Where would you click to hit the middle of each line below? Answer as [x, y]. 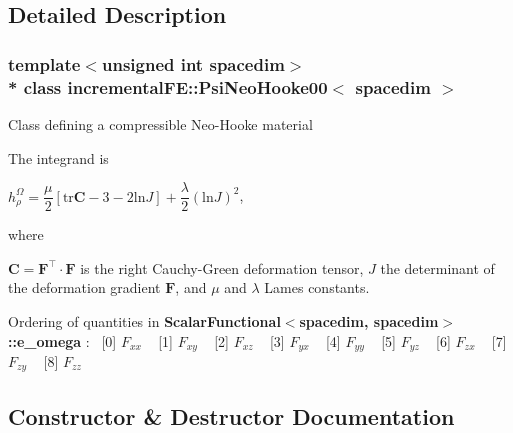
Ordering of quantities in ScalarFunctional [144, 320]
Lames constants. [317, 287]
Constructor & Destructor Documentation [231, 415]
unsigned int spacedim [193, 63]
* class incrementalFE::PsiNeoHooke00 [168, 86]
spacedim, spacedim [369, 320]
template [44, 63]
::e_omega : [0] [62, 340]
